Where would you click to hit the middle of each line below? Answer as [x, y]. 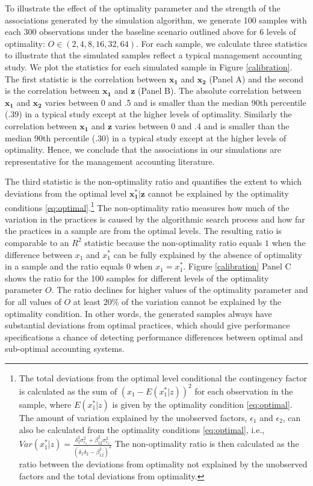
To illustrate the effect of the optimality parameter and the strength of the [143, 8]
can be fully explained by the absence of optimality [208, 254]
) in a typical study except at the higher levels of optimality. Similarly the [155, 114]
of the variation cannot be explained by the [202, 301]
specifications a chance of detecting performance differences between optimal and [154, 337]
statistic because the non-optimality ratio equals [173, 242]
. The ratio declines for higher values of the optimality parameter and [180, 290]
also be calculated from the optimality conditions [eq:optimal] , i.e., [142, 429]
